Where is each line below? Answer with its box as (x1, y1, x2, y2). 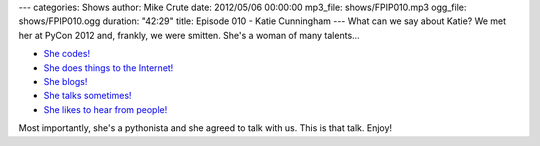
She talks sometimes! (43, 90, 132, 102)
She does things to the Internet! (43, 61, 174, 74)
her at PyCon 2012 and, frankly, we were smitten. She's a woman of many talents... (18, 29, 360, 41)
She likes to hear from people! (43, 103, 168, 115)
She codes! (43, 48, 90, 60)
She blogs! (43, 75, 88, 87)
